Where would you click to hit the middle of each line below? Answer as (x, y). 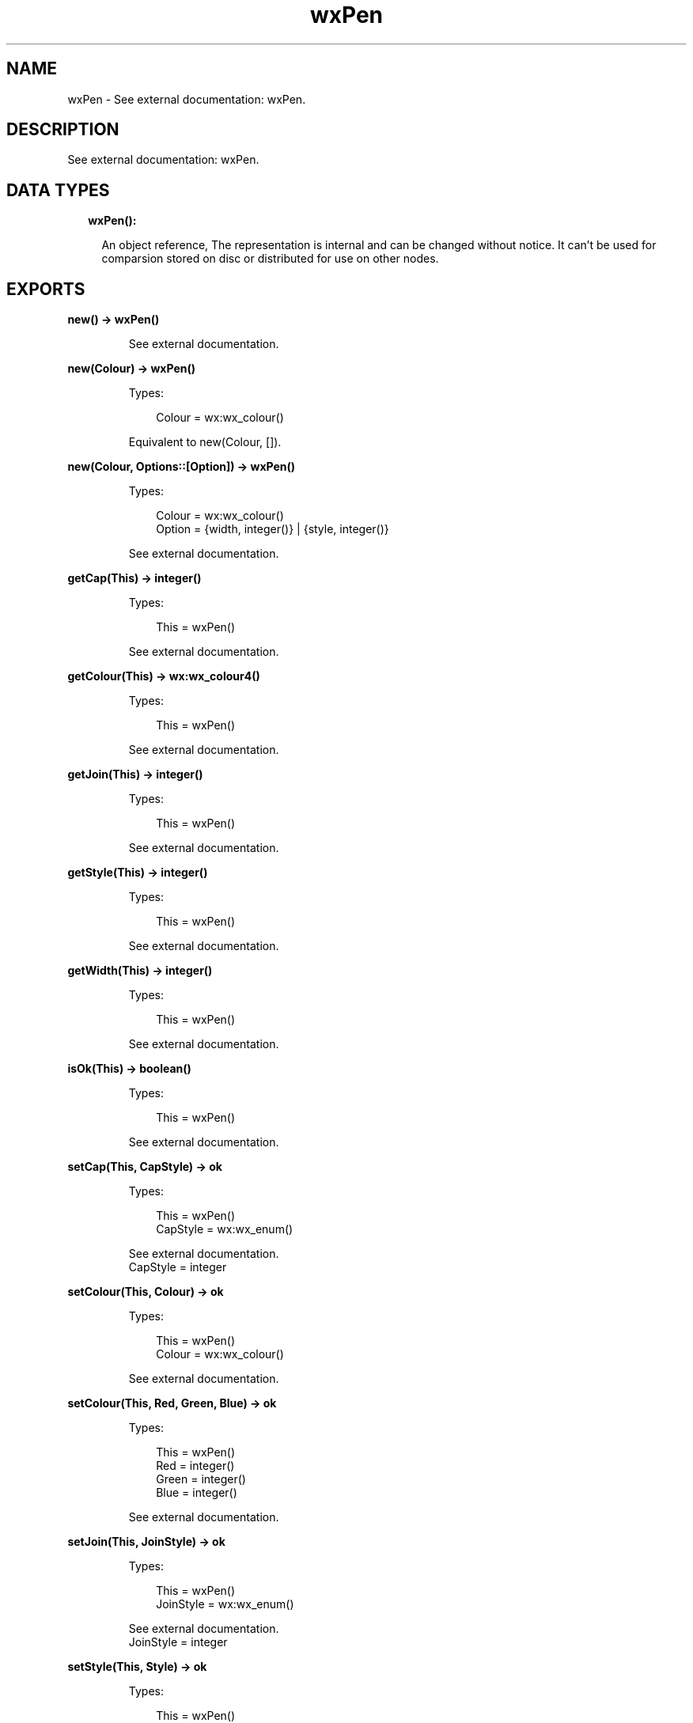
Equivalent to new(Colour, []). (205, 442)
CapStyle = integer (178, 1267)
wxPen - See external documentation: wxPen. (187, 99)
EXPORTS (46, 289)
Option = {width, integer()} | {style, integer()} (273, 529)
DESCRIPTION (63, 130)
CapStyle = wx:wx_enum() (225, 1229)
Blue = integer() (197, 1493)
